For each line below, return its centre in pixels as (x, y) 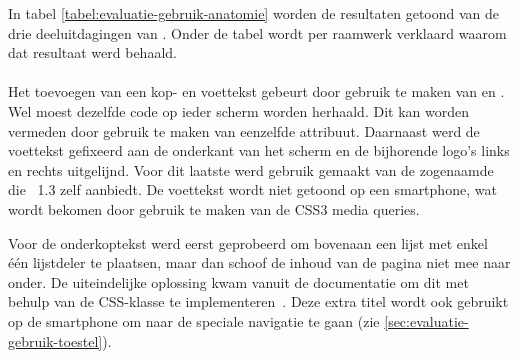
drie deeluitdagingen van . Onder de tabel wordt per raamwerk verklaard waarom (257, 32)
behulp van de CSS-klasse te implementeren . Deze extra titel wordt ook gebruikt (258, 301)
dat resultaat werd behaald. (92, 52)
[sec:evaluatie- (426, 320)
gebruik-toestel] (55, 340)
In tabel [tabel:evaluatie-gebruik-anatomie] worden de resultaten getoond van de (254, 13)
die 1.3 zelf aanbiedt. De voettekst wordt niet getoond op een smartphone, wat (252, 189)
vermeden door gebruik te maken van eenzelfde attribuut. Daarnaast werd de (244, 130)
